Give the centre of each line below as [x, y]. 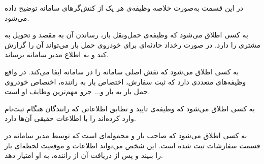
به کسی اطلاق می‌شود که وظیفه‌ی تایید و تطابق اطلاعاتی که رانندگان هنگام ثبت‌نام [130, 108]
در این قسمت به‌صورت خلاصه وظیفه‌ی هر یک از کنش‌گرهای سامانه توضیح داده [124, 8]
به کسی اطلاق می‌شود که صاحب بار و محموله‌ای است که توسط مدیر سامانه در [126, 135]
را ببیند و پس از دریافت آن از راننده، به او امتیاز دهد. [84, 155]
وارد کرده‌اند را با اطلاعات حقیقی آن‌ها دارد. [70, 118]
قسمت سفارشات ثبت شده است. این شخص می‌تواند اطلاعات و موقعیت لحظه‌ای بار [133, 145]
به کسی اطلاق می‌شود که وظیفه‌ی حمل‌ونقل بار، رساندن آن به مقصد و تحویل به [126, 35]
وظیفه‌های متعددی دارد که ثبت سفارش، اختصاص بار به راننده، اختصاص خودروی [125, 81]
